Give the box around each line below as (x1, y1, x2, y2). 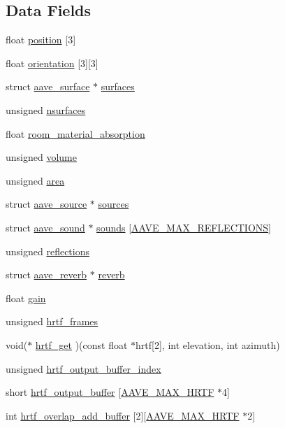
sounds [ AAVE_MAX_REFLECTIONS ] (96, 220, 271, 234)
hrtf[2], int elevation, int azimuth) (136, 337, 280, 352)
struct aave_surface (6, 79, 90, 94)
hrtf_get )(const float (35, 337, 128, 352)
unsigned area (6, 173, 65, 187)
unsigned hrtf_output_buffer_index (6, 361, 161, 376)
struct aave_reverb (6, 267, 87, 282)
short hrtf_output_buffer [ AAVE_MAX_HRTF (6, 385, 214, 399)
